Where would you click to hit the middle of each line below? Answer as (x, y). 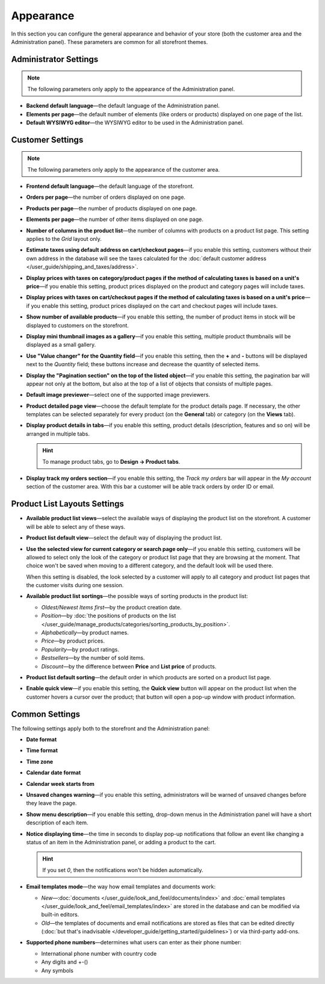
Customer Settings (47, 139)
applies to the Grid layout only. (64, 239)
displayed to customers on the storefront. (78, 325)
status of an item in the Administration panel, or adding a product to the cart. (121, 842)
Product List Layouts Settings (68, 504)
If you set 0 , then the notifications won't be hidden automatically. (123, 870)
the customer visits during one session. (75, 585)
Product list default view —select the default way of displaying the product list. (124, 538)
